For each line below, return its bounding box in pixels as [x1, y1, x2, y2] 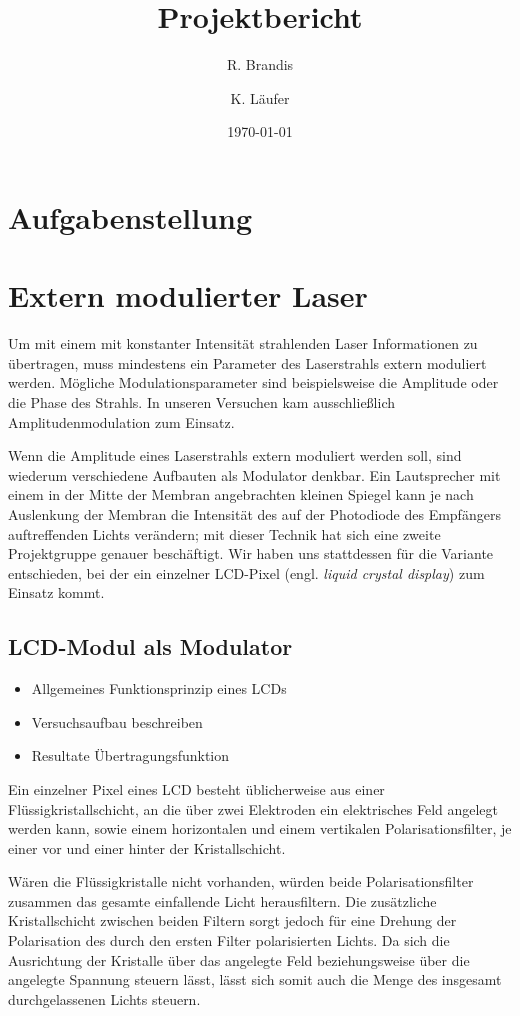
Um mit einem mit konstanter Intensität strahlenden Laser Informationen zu [8, 333, 478, 354]
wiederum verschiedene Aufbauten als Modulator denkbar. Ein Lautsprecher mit [8, 464, 501, 485]
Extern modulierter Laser [8, 275, 368, 316]
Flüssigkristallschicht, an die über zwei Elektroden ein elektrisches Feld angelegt [8, 798, 499, 819]
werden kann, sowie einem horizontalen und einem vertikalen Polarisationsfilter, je [8, 818, 512, 839]
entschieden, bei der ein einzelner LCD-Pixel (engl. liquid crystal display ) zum [8, 562, 485, 583]
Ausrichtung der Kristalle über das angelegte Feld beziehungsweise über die [8, 949, 470, 970]
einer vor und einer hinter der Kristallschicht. [8, 837, 286, 858]
